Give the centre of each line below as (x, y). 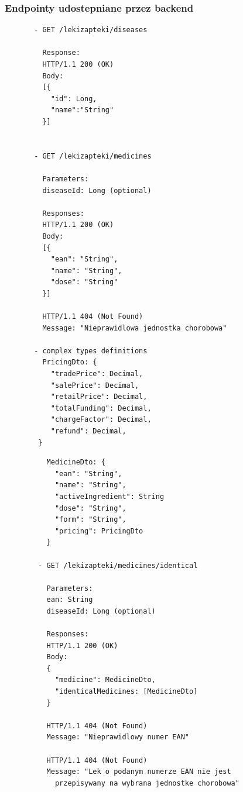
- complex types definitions (91, 351)
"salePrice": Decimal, (95, 385)
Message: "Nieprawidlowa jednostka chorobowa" (135, 328)
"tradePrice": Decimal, (97, 374)
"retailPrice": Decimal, (99, 397)
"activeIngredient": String (109, 496)
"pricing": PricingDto (99, 531)
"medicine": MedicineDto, (105, 680)
